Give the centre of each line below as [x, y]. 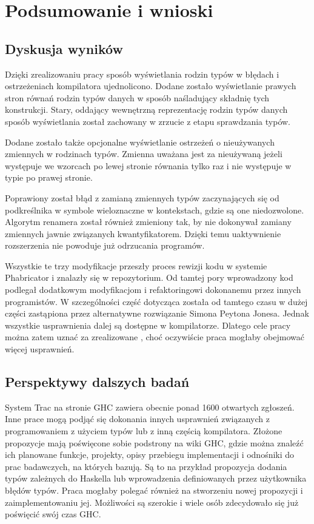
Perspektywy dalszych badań [97, 382]
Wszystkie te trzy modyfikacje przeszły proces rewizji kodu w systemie [136, 265]
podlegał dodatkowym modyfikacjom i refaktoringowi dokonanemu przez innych [153, 290]
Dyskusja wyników [64, 48]
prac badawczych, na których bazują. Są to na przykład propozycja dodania [146, 466]
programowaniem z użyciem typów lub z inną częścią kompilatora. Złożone [144, 431]
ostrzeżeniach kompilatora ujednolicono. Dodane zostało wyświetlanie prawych [151, 86]
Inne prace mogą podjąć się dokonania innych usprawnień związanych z [137, 419]
